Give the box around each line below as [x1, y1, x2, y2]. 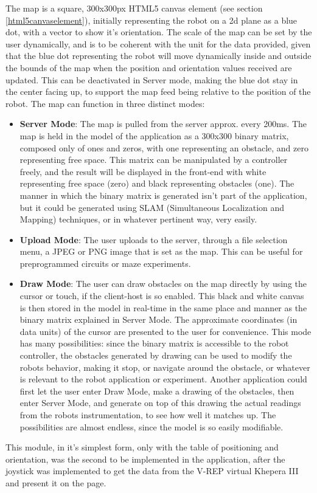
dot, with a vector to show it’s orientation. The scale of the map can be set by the [5, 26, 312, 38]
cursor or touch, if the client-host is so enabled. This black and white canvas [19, 289, 304, 302]
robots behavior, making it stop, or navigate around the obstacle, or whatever [19, 360, 310, 373]
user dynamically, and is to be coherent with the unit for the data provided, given [5, 37, 311, 50]
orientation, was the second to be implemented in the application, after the [5, 452, 285, 465]
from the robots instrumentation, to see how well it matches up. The [19, 409, 276, 421]
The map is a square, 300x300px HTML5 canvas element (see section [5, 2, 263, 14]
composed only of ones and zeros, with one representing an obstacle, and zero [19, 141, 308, 154]
